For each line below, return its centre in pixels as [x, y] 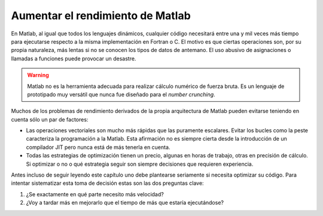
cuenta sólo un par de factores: [50, 119]
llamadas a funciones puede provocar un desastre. [74, 58]
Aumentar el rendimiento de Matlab [101, 16]
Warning [38, 75]
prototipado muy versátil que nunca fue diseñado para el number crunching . [121, 94]
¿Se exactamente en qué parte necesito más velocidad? [95, 194]
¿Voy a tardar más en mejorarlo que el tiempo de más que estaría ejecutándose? [125, 203]
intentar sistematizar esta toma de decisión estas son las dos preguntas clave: [107, 183]
